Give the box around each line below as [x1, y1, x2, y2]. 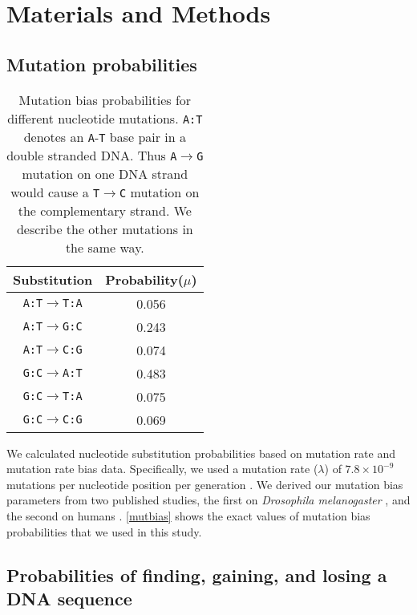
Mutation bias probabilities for [18, 90, 192, 109]
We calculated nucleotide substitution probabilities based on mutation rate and [6, 444, 395, 461]
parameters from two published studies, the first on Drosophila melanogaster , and [6, 492, 411, 508]
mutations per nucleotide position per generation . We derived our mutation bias [6, 475, 403, 492]
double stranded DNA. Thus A [6, 145, 177, 164]
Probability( [105, 269, 184, 289]
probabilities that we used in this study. [6, 523, 202, 540]
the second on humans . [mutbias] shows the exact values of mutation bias [6, 507, 370, 524]
